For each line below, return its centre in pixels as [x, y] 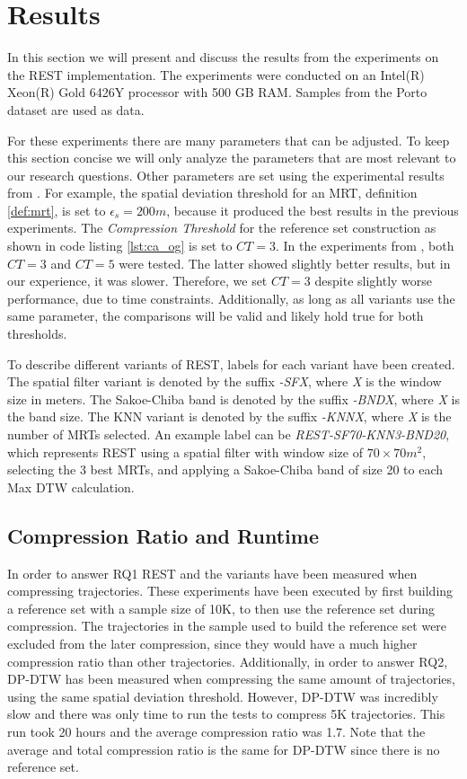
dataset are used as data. [76, 109]
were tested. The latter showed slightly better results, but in [285, 263]
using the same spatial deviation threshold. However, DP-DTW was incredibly [223, 696]
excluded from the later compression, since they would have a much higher [212, 643]
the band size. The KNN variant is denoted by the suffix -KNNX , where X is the [229, 416]
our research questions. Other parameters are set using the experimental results [226, 175]
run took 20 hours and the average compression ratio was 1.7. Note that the [216, 731]
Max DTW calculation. [71, 487]
